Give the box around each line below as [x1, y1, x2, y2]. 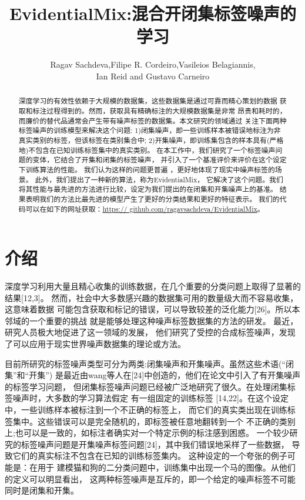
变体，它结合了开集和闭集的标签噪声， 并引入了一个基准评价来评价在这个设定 [32, 155, 287, 165]
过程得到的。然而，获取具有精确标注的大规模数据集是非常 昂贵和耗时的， [46, 105, 287, 115]
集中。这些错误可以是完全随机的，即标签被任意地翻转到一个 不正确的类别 [12, 415, 296, 427]
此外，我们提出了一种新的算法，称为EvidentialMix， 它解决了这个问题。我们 [35, 174, 283, 184]
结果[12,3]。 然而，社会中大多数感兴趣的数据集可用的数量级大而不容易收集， [5, 291, 299, 304]
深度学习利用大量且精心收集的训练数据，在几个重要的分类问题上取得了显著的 [5, 280, 301, 292]
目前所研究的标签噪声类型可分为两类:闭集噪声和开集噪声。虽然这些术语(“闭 [5, 357, 294, 369]
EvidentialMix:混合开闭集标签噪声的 [9, 1, 297, 25]
